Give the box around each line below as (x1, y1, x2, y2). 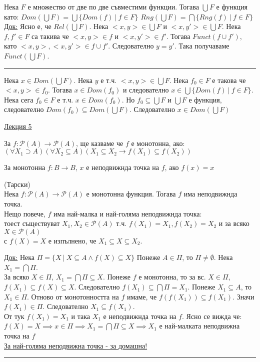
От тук (4, 310, 24, 321)
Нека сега (4, 94, 33, 104)
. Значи (232, 291, 254, 301)
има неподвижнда (183, 188, 237, 199)
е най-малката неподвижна (159, 320, 240, 331)
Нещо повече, (4, 208, 45, 218)
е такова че (212, 74, 246, 85)
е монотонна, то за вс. (138, 271, 206, 282)
